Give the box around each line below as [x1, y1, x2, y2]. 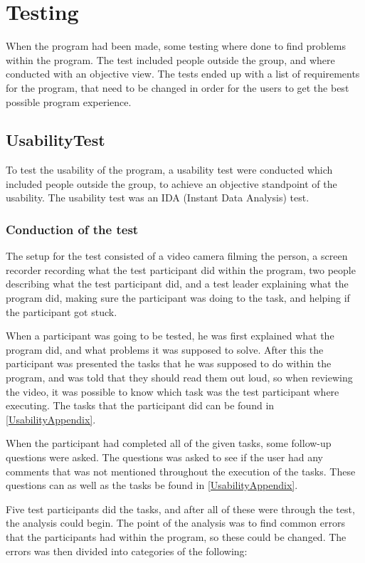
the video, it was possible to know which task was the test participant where [6, 384, 339, 399]
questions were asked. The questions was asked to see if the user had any [6, 450, 323, 465]
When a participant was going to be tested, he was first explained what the [6, 328, 334, 343]
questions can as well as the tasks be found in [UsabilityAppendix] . [6, 478, 298, 493]
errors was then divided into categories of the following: [6, 543, 248, 558]
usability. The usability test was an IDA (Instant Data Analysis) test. [6, 190, 310, 205]
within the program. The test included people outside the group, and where [6, 52, 335, 67]
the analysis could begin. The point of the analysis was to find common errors [6, 515, 345, 530]
